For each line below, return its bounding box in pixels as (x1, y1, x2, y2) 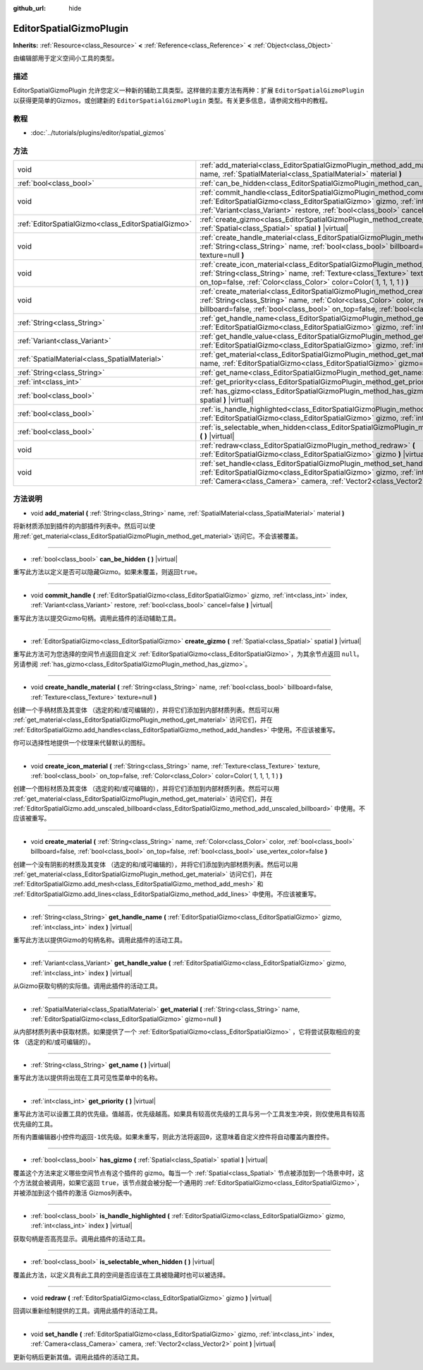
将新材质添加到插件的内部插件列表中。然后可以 (13, 522, 149, 530)
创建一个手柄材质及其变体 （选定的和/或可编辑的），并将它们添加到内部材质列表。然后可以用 (13, 705, 280, 714)
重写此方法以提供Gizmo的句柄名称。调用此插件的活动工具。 (13, 936, 187, 944)
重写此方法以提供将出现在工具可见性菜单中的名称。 (13, 1073, 161, 1082)
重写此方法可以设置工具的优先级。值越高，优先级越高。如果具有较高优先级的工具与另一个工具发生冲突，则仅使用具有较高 (13, 1109, 365, 1119)
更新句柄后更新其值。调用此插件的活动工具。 (13, 1352, 143, 1361)
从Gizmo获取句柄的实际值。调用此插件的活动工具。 (13, 982, 162, 990)
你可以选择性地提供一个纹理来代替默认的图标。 (13, 739, 149, 747)
